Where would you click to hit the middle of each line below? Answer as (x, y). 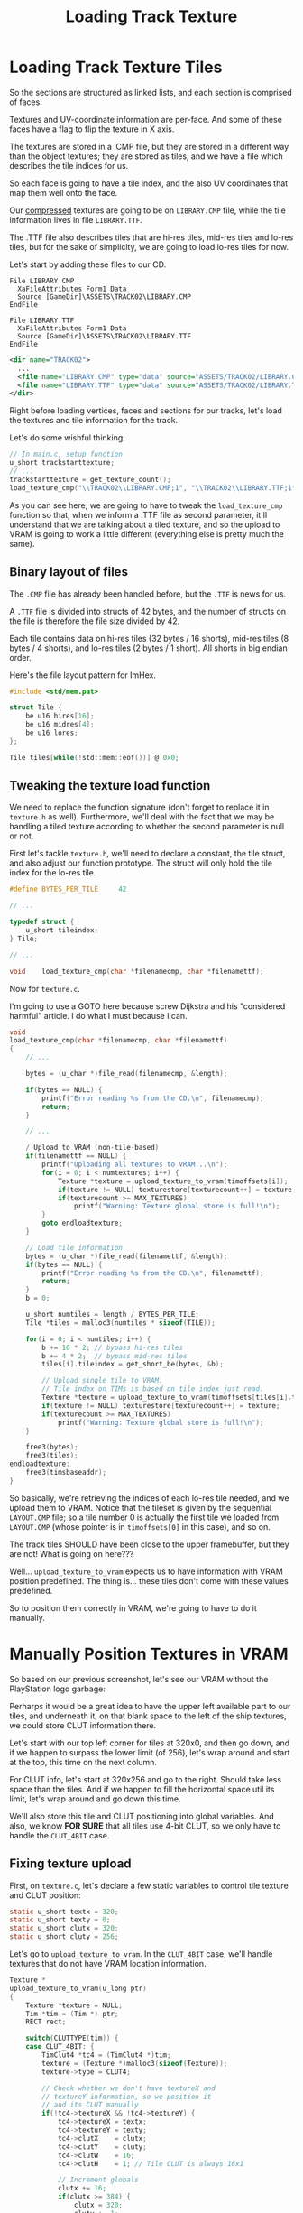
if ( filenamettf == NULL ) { (76, 1156)
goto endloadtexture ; (83, 1223)
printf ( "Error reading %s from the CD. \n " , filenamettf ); (153, 1273)
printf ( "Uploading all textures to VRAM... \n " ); (135, 1165)
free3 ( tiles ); (52, 1456)
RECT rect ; (46, 2022)
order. (20, 657)
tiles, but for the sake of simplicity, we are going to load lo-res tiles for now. (149, 246)
